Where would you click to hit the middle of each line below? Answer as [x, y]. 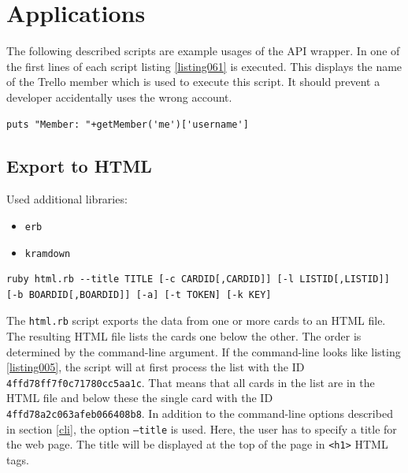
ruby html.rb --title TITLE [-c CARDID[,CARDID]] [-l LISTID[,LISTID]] [198, 279]
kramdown [48, 253]
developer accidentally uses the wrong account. [119, 97]
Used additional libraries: [67, 199]
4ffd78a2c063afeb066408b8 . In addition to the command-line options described [200, 413]
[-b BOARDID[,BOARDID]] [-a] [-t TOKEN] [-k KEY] [139, 294]
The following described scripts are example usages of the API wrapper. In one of [203, 51]
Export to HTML [79, 166]
